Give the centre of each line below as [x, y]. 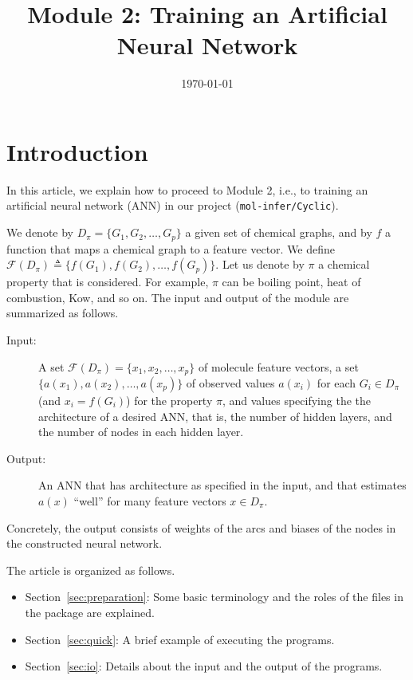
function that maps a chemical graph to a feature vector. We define [171, 248]
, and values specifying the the [297, 400]
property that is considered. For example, [108, 282]
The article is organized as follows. [91, 570]
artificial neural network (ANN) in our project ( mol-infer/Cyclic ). [173, 205]
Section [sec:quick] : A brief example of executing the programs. [180, 639]
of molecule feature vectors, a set [278, 366]
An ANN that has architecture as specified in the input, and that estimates [222, 485]
